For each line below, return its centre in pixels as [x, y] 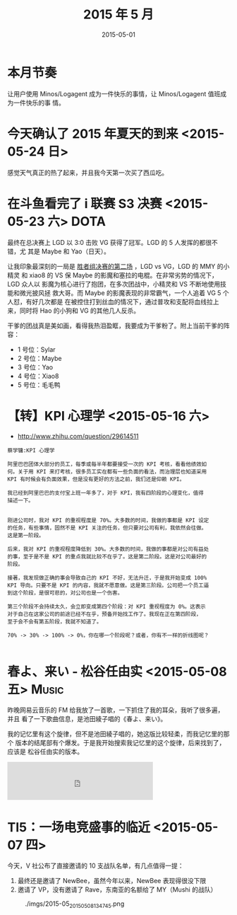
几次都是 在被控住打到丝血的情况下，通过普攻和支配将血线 [122, 301]
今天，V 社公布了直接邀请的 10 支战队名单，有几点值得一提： [96, 866]
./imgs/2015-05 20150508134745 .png [75, 905]
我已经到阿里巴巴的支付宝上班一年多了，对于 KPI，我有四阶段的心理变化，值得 [105, 493]
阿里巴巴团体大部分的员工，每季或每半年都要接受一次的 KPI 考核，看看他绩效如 [107, 464]
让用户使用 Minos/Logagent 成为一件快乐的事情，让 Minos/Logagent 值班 [114, 93]
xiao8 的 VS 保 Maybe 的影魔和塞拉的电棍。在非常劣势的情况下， [124, 275]
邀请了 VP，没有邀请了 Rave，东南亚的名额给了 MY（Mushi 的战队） [117, 890]
